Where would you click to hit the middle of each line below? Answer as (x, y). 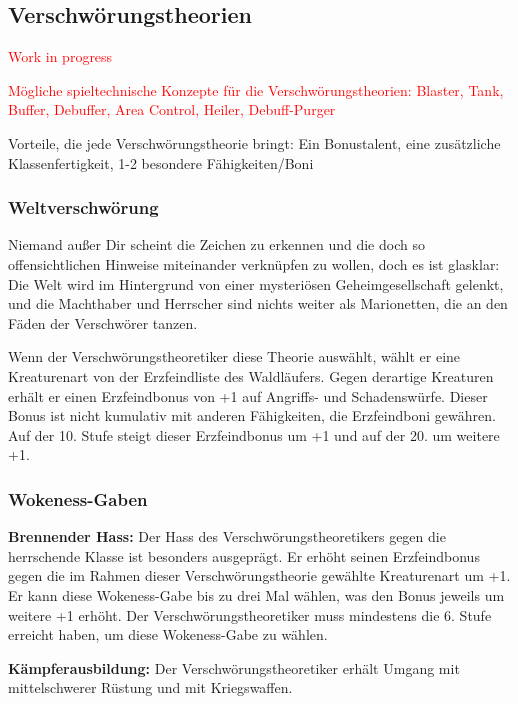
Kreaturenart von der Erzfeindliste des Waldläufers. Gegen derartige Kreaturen (251, 375)
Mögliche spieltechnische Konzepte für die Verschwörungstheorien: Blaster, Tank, (256, 89)
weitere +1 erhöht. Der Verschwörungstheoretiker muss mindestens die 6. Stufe (250, 614)
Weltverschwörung (83, 207)
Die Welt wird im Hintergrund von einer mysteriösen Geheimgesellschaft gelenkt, (256, 283)
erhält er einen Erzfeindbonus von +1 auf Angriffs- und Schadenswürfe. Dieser (248, 395)
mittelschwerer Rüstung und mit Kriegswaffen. (150, 687)
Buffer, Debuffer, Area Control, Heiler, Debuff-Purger (172, 109)
